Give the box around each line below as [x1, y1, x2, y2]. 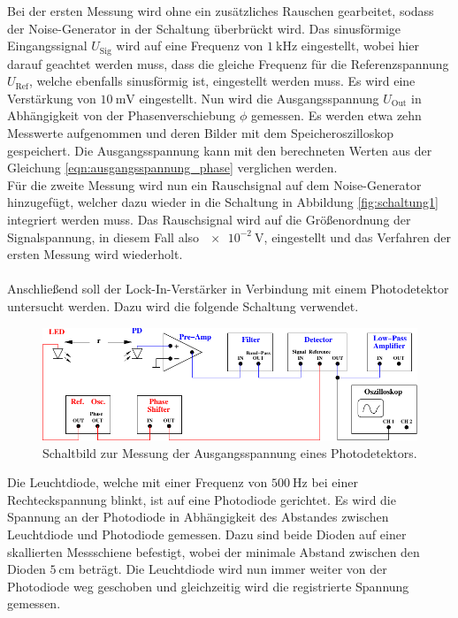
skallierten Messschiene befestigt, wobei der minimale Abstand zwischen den [7, 542, 420, 561]
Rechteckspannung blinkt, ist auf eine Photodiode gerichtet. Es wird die [7, 490, 396, 508]
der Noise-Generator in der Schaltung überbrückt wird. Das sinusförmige [7, 19, 401, 37]
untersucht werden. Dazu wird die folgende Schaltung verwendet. [7, 296, 359, 315]
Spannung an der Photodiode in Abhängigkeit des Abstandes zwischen [7, 507, 389, 526]
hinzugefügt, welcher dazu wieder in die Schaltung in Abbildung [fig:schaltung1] [7, 193, 439, 211]
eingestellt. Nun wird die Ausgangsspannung [139, 88, 379, 107]
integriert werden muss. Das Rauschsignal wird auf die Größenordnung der [7, 210, 411, 228]
